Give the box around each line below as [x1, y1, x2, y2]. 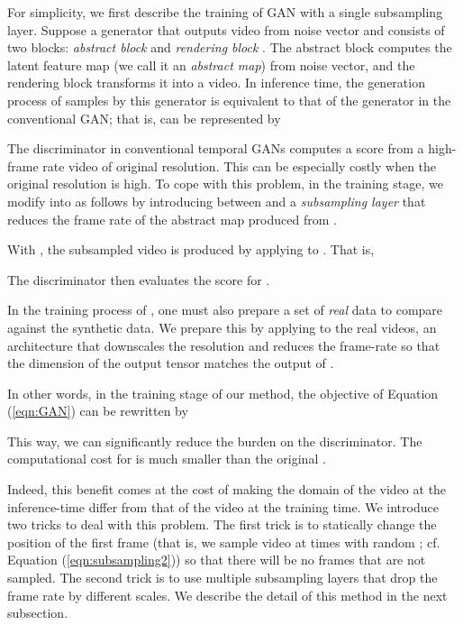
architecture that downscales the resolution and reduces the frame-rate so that [7, 335, 440, 354]
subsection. [7, 603, 68, 622]
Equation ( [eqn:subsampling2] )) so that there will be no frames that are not [7, 550, 426, 569]
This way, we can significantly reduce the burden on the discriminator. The [7, 431, 422, 450]
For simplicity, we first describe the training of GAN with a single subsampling [7, 3, 443, 21]
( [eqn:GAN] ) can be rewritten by [7, 401, 188, 420]
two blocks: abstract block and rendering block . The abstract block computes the [7, 38, 452, 57]
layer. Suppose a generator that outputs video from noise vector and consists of [7, 20, 445, 39]
